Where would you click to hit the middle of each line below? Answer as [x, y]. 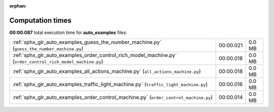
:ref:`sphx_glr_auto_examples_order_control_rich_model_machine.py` [95, 55]
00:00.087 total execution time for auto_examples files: [68, 32]
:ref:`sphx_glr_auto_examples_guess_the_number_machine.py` [87, 42]
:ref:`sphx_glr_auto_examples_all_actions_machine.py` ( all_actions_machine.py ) [107, 71]
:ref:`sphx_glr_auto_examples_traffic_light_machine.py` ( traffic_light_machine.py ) [110, 85]
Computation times [40, 20]
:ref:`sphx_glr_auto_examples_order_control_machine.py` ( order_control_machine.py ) [113, 97]
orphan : [18, 6]
